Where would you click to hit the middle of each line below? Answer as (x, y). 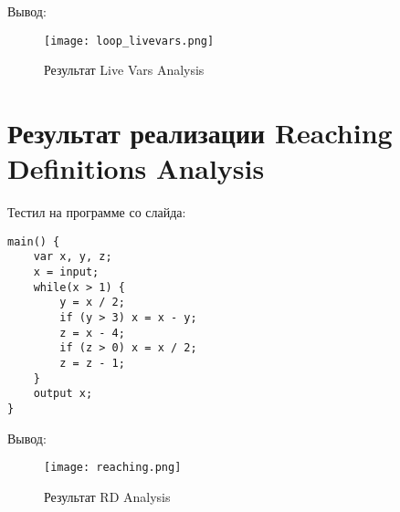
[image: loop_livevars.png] (129, 41)
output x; (63, 394)
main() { (34, 241)
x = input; (66, 272)
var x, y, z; (73, 257)
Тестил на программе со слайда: (97, 212)
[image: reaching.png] (113, 468)
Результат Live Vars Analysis (124, 70)
